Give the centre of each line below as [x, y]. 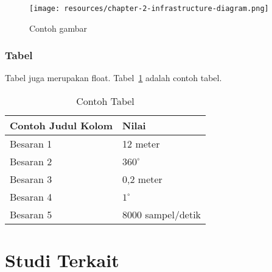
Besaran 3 [31, 179]
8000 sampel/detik [162, 215]
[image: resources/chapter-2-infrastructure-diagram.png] [149, 9]
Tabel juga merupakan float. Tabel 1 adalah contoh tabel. [113, 78]
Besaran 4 [31, 197]
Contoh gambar [58, 28]
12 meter [141, 144]
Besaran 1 [31, 144]
